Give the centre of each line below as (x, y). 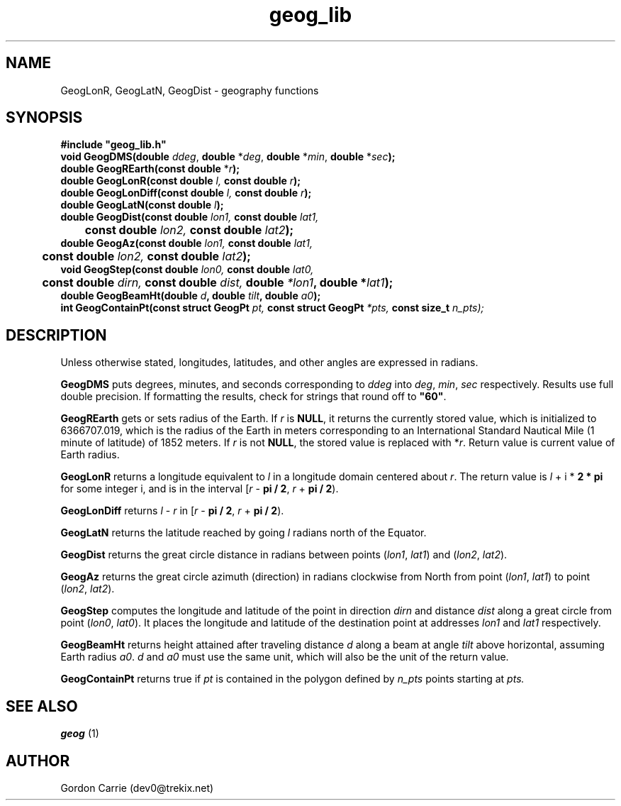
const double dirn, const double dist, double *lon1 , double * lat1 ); (218, 283)
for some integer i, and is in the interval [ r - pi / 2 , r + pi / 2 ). (200, 489)
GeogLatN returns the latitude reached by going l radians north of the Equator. (244, 533)
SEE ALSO (42, 706)
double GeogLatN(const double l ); (142, 205)
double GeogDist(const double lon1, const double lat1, (190, 217)
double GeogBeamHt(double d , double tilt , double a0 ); (191, 296)
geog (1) (80, 734)
